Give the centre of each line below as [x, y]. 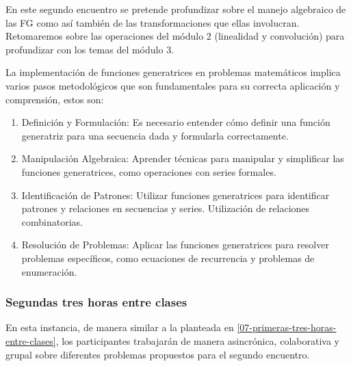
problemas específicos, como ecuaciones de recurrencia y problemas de [168, 258]
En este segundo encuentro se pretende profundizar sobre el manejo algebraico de [176, 9]
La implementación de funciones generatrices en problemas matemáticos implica [173, 72]
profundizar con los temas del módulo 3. [90, 49]
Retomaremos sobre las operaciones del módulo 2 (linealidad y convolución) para [175, 36]
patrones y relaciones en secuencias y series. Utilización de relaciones [166, 208]
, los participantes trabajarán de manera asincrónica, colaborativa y [197, 340]
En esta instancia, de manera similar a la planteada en [120, 327]
